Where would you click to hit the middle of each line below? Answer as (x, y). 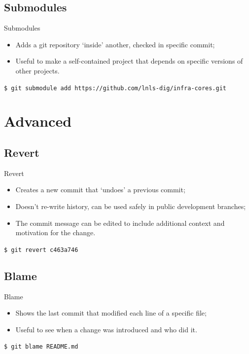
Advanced (38, 121)
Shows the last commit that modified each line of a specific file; (111, 313)
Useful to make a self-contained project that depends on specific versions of (129, 61)
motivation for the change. (55, 232)
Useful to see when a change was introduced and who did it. (106, 329)
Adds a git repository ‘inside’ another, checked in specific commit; (115, 44)
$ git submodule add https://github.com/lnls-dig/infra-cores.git (115, 88)
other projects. (37, 70)
